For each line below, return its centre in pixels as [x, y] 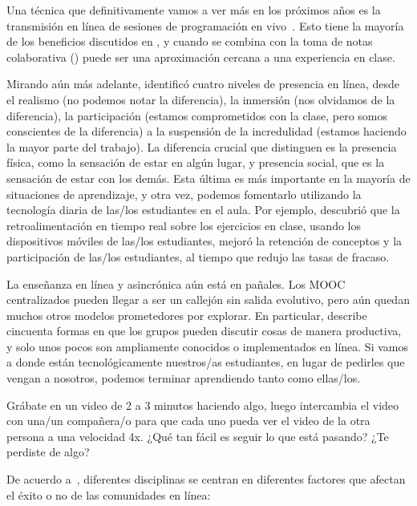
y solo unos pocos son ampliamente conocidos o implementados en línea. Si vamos [207, 346]
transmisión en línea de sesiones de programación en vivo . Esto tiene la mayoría [205, 25]
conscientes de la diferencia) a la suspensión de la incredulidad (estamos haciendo [206, 131]
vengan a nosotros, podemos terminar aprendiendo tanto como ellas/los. [184, 378]
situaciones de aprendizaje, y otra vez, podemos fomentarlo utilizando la [184, 194]
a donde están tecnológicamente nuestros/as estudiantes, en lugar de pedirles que [206, 362]
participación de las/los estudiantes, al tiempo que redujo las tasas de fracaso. [198, 256]
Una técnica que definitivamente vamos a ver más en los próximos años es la [194, 10]
